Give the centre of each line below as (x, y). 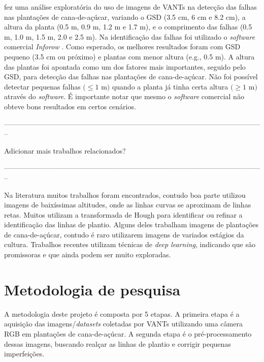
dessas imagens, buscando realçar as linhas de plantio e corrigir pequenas (118, 343)
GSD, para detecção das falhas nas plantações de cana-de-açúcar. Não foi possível (131, 77)
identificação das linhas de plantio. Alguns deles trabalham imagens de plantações (131, 224)
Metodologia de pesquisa (92, 289)
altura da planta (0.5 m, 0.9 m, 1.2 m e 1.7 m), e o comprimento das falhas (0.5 (128, 27)
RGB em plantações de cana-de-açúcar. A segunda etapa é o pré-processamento (128, 333)
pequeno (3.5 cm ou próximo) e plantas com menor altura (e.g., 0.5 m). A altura (129, 56)
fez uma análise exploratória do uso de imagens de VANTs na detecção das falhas (130, 7)
